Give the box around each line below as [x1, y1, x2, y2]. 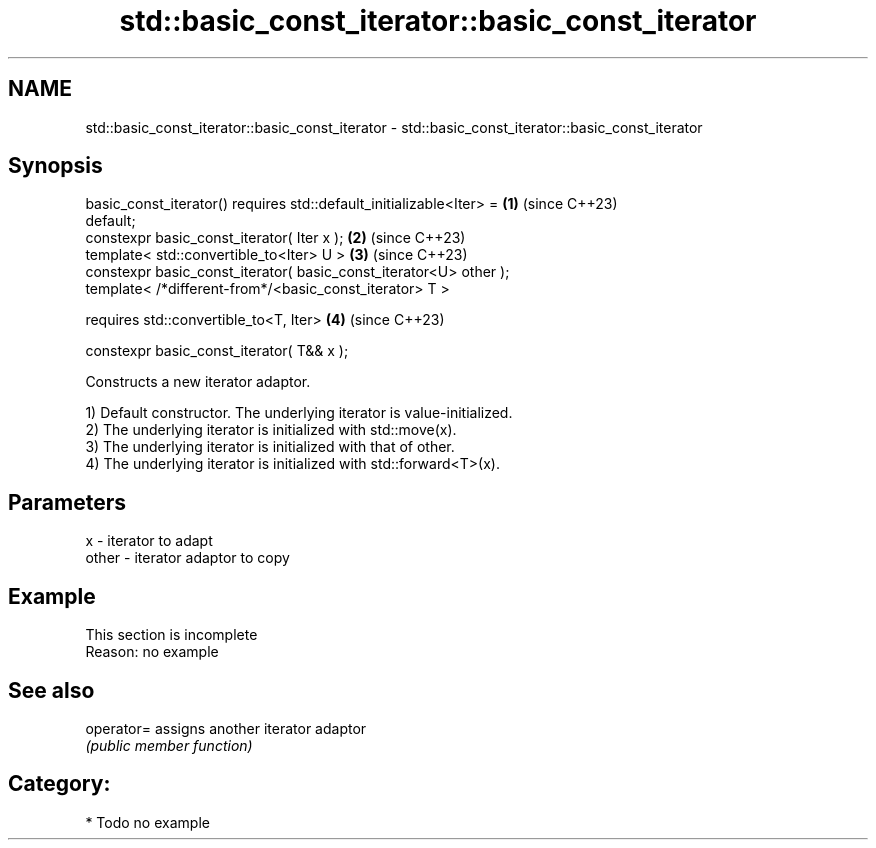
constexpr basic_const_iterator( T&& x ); [85, 342, 349, 360]
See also [8, 677, 95, 703]
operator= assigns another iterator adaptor [85, 719, 367, 737]
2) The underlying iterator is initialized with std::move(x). [85, 421, 457, 439]
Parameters [8, 489, 126, 515]
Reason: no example [85, 643, 219, 661]
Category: [8, 771, 111, 797]
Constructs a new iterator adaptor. [85, 373, 311, 391]
